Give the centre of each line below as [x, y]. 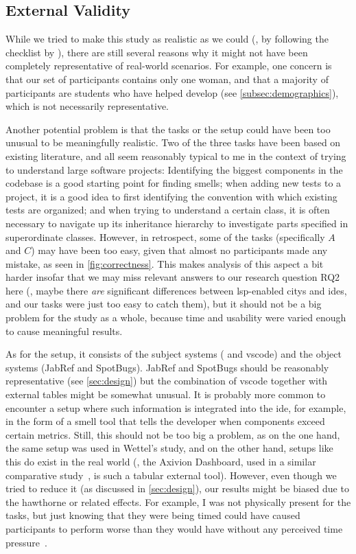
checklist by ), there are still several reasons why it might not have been [157, 52]
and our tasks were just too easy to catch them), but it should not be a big [164, 304]
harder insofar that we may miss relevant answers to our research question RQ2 [173, 277]
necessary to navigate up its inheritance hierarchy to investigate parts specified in [177, 223]
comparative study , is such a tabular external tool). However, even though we [171, 475]
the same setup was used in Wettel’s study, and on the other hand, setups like [169, 448]
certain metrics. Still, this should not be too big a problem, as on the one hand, [173, 434]
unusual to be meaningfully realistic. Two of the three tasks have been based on [173, 142]
